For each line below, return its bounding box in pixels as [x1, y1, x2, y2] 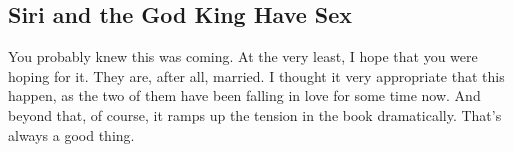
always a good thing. [8, 124, 135, 145]
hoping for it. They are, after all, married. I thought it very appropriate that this [8, 65, 505, 86]
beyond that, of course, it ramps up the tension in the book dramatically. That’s [8, 104, 502, 125]
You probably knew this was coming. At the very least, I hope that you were [8, 46, 478, 67]
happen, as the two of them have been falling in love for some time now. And [8, 85, 481, 106]
